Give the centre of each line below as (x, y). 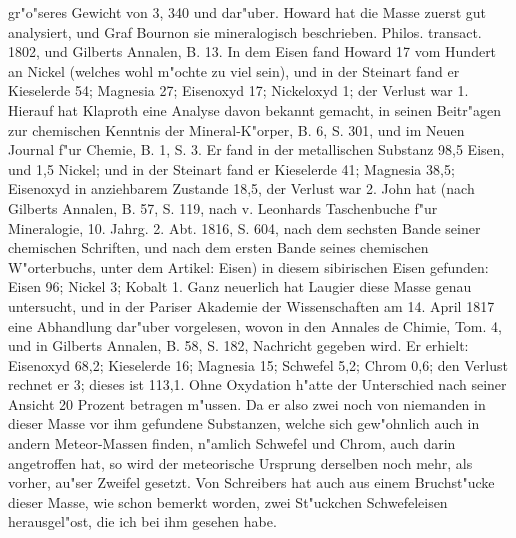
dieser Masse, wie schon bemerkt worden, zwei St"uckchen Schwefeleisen (228, 501)
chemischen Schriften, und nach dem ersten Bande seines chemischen (218, 247)
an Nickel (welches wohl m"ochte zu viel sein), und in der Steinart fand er (234, 70)
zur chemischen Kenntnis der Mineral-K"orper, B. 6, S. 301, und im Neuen (236, 129)
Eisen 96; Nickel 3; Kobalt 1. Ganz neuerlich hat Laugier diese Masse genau (240, 286)
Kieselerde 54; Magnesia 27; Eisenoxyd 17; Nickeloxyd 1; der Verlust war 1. (238, 90)
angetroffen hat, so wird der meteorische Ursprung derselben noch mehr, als (240, 462)
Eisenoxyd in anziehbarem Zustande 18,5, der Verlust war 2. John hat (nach (241, 188)
